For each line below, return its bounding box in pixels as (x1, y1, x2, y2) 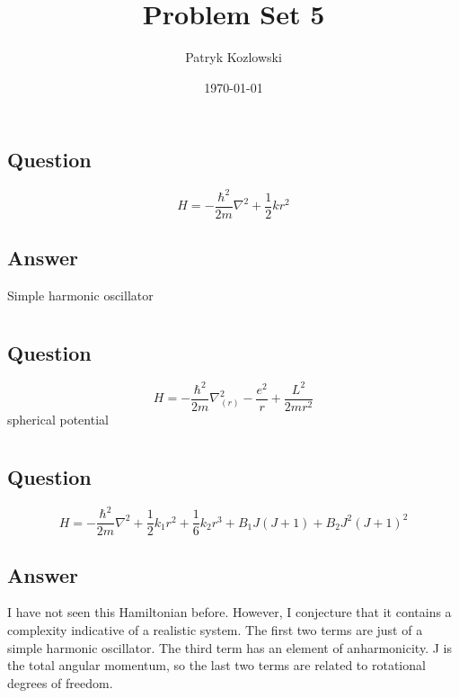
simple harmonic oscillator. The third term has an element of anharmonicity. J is (7, 638, 452, 657)
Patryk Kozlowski (185, 48, 282, 67)
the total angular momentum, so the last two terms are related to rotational (7, 656, 426, 675)
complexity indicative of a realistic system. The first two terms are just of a (7, 621, 423, 639)
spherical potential (7, 410, 109, 429)
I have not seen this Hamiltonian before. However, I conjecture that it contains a (7, 603, 452, 622)
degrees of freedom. (7, 673, 113, 692)
